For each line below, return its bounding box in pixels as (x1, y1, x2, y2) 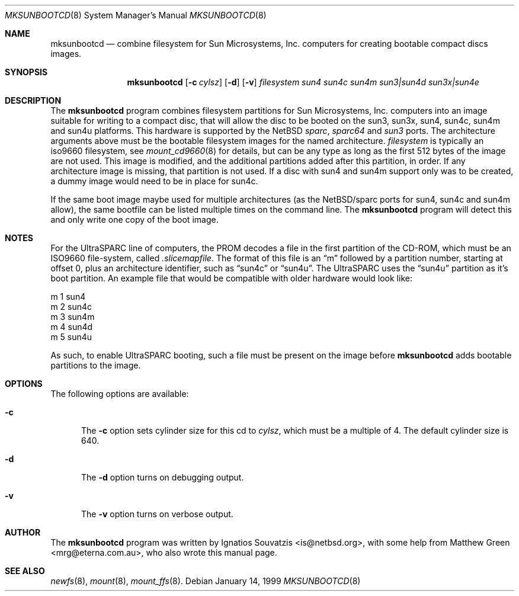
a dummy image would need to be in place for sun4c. (50, 176, 258, 186)
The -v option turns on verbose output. (81, 509, 233, 519)
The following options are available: (50, 389, 189, 399)
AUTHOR (5, 527, 41, 537)
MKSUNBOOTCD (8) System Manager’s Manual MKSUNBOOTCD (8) (5, 10, 267, 20)
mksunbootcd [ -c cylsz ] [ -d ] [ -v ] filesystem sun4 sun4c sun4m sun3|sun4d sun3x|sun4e (127, 77, 479, 87)
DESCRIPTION (5, 95, 62, 105)
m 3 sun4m (50, 312, 95, 322)
